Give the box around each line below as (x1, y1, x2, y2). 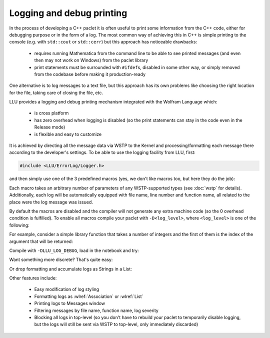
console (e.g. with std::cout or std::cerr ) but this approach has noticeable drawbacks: (9, 39, 197, 45)
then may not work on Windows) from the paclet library (34, 57, 148, 63)
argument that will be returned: (9, 238, 73, 244)
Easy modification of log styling (34, 286, 99, 292)
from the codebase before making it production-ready (34, 71, 146, 77)
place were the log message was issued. (9, 199, 93, 205)
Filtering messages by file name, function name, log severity (34, 307, 158, 313)
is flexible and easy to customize (34, 131, 102, 137)
